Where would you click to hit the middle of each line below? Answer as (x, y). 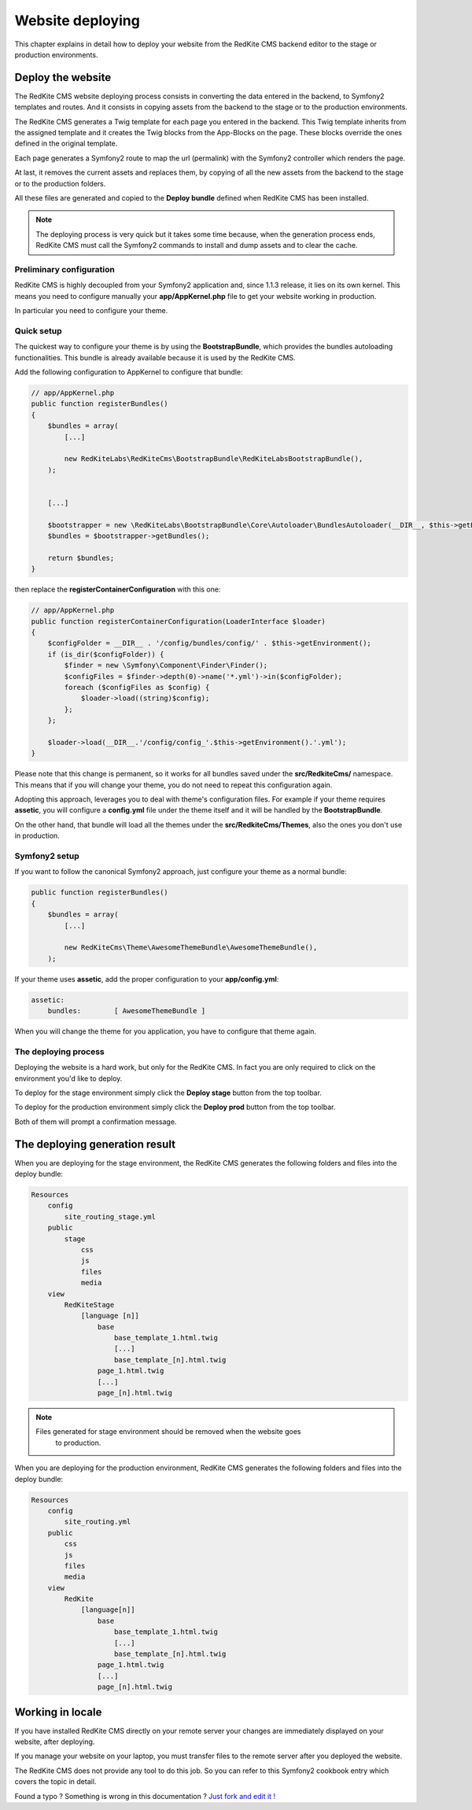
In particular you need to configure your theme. (91, 311)
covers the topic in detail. (55, 1782)
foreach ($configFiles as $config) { (137, 687)
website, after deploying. (55, 1742)
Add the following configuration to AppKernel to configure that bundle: (129, 372)
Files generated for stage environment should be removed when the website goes (168, 1432)
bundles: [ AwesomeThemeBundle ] (127, 1011)
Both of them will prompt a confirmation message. (96, 1122)
